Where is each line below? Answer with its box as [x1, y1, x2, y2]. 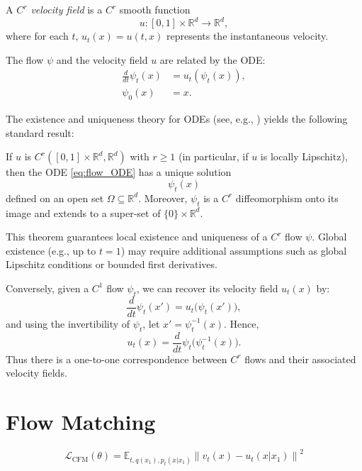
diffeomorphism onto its [235, 190, 339, 205]
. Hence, [224, 316, 259, 331]
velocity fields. [6, 365, 67, 380]
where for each [6, 28, 69, 43]
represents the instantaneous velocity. [166, 28, 329, 43]
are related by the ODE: [159, 52, 266, 67]
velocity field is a [30, 2, 103, 16]
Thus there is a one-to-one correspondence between [6, 351, 227, 366]
